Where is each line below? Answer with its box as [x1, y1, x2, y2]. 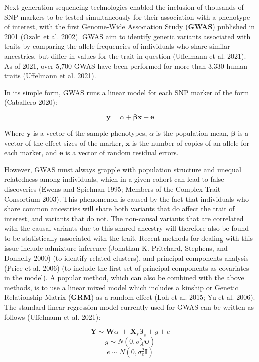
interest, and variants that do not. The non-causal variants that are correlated [4, 213, 244, 223]
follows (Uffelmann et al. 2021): [4, 311, 101, 322]
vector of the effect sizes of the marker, [4, 137, 123, 148]
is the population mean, [156, 127, 229, 138]
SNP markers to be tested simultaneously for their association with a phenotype [4, 11, 250, 22]
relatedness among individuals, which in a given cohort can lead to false [4, 174, 224, 184]
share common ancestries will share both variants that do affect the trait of [4, 203, 235, 214]
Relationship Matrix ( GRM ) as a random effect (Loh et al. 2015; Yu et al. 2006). [4, 292, 255, 302]
